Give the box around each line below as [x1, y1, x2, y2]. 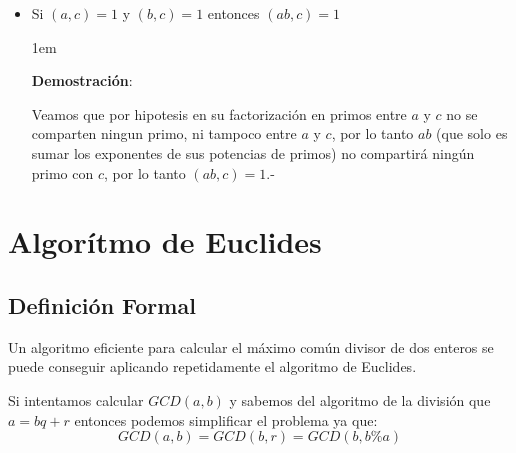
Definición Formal [8, 289, 196, 320]
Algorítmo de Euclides [8, 221, 322, 262]
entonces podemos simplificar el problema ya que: [74, 409, 378, 430]
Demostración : [31, 70, 133, 91]
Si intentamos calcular [8, 389, 144, 410]
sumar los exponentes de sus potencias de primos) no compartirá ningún [31, 142, 475, 163]
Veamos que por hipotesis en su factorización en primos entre [31, 103, 407, 124]
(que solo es [436, 123, 508, 144]
